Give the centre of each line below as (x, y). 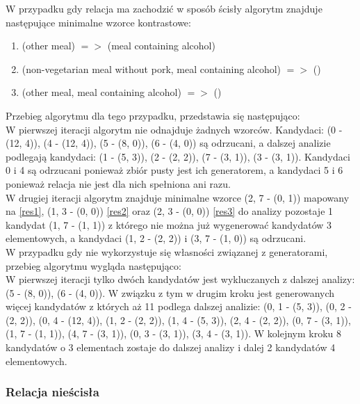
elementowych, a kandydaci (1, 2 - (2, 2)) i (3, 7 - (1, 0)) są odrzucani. (156, 238)
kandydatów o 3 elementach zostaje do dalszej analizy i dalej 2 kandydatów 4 (171, 347)
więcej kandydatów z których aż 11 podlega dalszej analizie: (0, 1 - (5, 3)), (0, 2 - (179, 306)
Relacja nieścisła (52, 392)
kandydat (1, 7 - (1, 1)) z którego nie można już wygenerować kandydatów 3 (169, 224)
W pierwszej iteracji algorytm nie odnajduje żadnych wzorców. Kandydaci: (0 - (174, 129)
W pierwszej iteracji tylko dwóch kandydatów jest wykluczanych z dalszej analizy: (180, 279)
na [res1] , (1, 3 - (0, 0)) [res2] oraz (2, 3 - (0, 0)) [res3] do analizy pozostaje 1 (170, 211)
